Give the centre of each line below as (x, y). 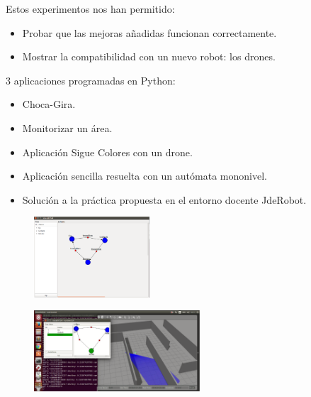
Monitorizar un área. (67, 127)
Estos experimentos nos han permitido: (90, 9)
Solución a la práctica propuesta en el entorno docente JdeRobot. (164, 199)
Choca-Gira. (49, 104)
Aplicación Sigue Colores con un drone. (107, 152)
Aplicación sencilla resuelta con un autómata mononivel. (145, 176)
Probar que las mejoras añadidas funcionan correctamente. (149, 32)
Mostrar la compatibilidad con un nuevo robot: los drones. (149, 56)
